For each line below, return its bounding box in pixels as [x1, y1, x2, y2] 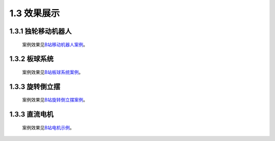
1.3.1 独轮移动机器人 [9, 27, 72, 36]
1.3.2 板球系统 [9, 55, 53, 63]
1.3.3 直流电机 [9, 110, 53, 119]
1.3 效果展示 [9, 8, 60, 19]
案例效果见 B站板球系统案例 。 [22, 69, 84, 75]
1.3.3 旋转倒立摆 [9, 82, 61, 91]
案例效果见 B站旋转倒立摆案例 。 [22, 97, 88, 103]
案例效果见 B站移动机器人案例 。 [22, 41, 88, 48]
